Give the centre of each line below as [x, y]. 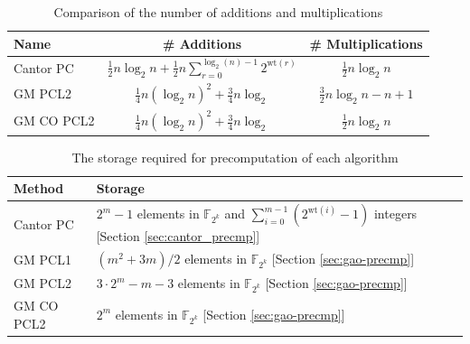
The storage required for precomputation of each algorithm [235, 157]
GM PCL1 [42, 260]
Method [39, 188]
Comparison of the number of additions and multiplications [218, 12]
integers [395, 214]
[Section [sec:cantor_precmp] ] [178, 236]
